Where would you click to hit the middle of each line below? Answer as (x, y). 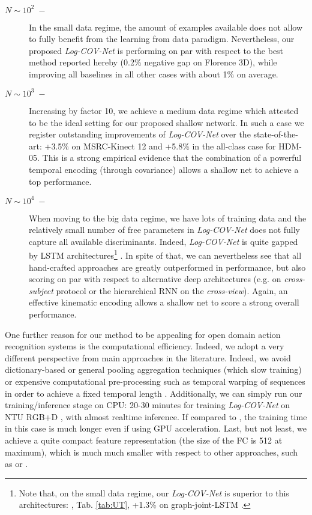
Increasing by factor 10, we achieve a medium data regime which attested (164, 110)
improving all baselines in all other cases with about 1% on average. (154, 74)
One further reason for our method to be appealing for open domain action (143, 334)
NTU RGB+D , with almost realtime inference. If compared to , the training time (156, 416)
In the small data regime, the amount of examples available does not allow (166, 27)
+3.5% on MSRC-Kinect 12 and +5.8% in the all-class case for (160, 146)
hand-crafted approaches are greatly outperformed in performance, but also (167, 267)
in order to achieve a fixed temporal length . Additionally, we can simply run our (154, 393)
